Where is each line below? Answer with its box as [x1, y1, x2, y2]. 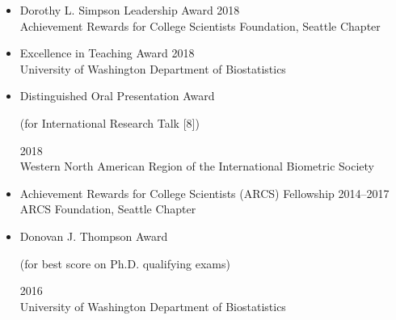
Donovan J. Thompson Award [19, 227, 168, 244]
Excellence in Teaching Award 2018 [19, 44, 195, 61]
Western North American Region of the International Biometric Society [19, 158, 374, 175]
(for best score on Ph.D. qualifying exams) [19, 255, 230, 272]
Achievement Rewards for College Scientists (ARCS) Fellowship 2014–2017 [19, 184, 390, 201]
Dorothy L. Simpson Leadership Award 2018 [19, 2, 240, 18]
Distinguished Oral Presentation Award [19, 87, 215, 104]
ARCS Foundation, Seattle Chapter [19, 200, 196, 217]
